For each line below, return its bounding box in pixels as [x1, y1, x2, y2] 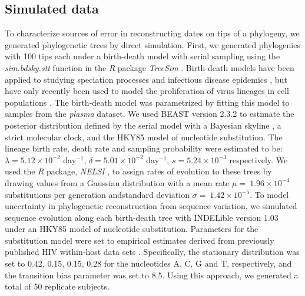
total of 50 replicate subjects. [5, 280, 110, 292]
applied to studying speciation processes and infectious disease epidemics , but [5, 73, 287, 85]
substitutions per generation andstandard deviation [5, 188, 190, 200]
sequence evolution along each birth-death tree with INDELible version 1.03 [5, 211, 279, 223]
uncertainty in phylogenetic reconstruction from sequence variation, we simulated [5, 200, 297, 212]
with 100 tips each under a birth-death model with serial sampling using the [5, 50, 280, 62]
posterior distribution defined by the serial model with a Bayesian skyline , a [5, 119, 281, 131]
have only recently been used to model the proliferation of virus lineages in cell [5, 85, 289, 97]
